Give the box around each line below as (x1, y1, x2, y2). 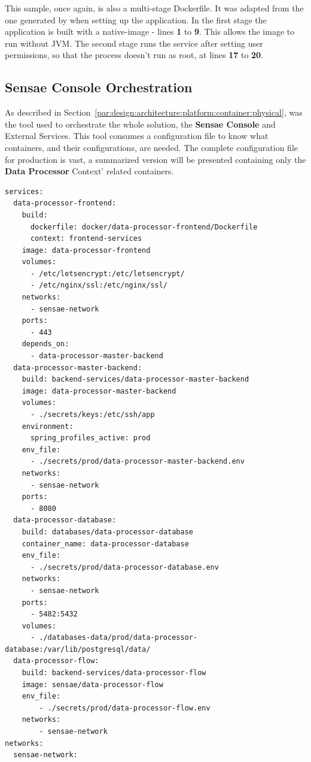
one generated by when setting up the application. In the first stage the (5, 13, 267, 26)
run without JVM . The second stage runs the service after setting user (5, 37, 263, 49)
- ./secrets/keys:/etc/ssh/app (30, 410, 155, 419)
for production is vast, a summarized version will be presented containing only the (5, 153, 306, 165)
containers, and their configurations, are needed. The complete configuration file (5, 141, 298, 153)
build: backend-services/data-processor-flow (22, 669, 206, 678)
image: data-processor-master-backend (22, 386, 176, 395)
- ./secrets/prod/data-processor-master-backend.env (30, 457, 245, 466)
